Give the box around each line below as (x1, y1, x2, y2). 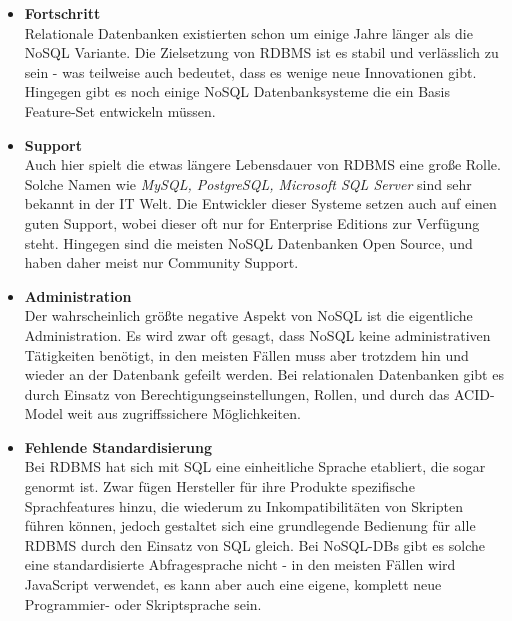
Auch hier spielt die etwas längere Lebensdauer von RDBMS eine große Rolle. (24, 154, 501, 175)
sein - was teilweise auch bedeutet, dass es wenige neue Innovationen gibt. (24, 61, 477, 82)
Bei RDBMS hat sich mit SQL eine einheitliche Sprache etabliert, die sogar (24, 456, 486, 477)
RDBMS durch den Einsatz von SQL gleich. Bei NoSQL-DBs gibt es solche (24, 534, 485, 555)
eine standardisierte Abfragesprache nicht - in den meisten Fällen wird (24, 554, 456, 575)
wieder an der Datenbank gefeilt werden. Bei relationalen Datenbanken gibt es (24, 364, 504, 385)
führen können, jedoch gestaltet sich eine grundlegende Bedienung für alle (24, 515, 476, 536)
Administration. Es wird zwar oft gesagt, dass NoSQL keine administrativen (24, 324, 491, 345)
